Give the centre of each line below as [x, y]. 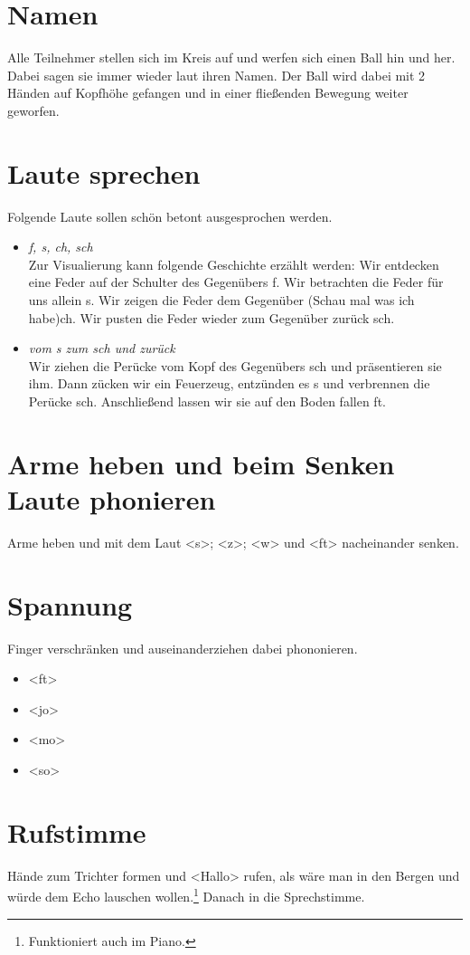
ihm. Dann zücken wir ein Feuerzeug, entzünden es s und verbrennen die [229, 383]
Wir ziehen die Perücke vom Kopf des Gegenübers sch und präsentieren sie [235, 365]
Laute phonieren [112, 498]
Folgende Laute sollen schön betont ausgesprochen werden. [170, 216]
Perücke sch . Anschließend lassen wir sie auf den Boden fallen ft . [207, 401]
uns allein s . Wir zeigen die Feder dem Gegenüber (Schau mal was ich [221, 300]
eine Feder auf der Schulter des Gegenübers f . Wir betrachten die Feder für [236, 282]
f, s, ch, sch [61, 247]
